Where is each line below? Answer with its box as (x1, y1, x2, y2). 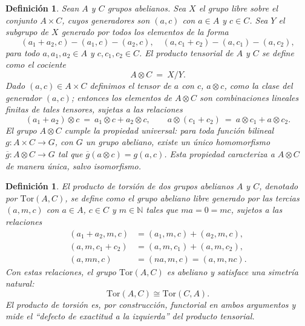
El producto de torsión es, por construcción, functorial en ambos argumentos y (5, 298, 296, 310)
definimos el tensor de (90, 79, 171, 91)
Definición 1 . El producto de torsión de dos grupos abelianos (5, 180, 234, 192)
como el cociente (5, 58, 66, 71)
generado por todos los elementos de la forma (61, 25, 229, 38)
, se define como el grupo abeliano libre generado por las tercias (65, 191, 300, 204)
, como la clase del (224, 79, 293, 91)
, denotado (259, 180, 298, 192)
